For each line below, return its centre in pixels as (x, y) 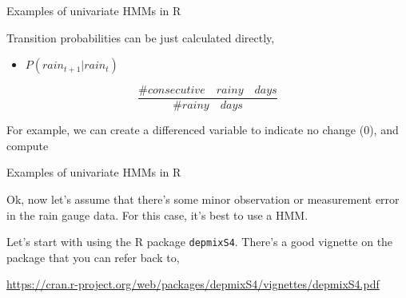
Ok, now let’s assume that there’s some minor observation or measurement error (203, 199)
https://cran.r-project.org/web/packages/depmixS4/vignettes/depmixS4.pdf (193, 284)
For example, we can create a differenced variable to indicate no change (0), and (203, 130)
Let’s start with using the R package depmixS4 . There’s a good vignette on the (200, 242)
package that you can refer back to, (93, 257)
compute (28, 145)
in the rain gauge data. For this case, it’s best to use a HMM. (157, 215)
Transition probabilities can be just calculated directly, (141, 37)
